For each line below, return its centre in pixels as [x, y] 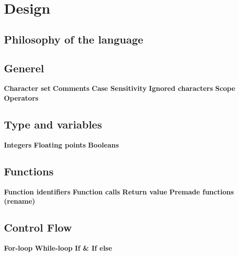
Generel [24, 68]
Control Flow [38, 227]
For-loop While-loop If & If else [58, 247]
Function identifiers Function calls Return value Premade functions [119, 191]
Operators [21, 97]
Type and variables [53, 124]
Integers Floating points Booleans [61, 144]
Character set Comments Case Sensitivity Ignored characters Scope [120, 88]
